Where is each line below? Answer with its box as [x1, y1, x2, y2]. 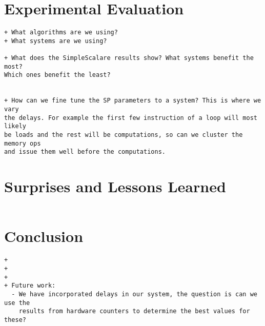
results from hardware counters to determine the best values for [18, 308, 250, 315]
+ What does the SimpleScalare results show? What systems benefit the [4, 54, 254, 62]
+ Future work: [4, 282, 56, 290]
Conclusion [4, 226, 84, 247]
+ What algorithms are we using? [4, 29, 118, 36]
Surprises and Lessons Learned [4, 176, 226, 197]
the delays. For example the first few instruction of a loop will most [4, 114, 257, 121]
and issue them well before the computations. [4, 148, 166, 156]
